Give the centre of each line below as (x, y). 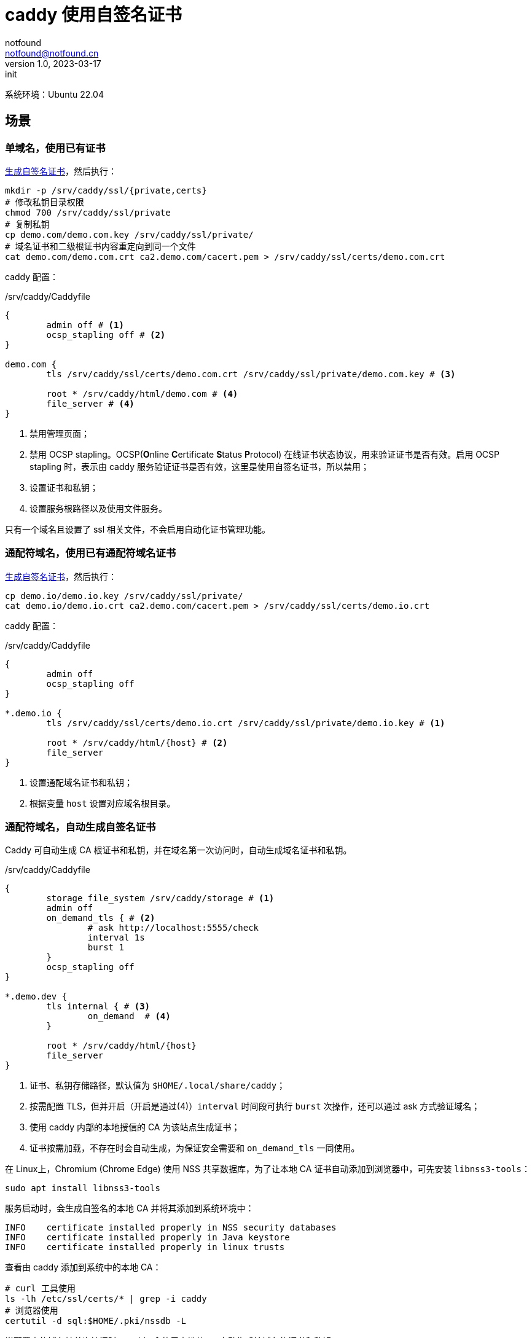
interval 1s (116, 938)
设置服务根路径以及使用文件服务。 (98, 508)
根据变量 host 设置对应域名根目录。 (103, 803)
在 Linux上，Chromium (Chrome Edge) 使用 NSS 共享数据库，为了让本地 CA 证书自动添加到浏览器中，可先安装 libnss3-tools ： (268, 1169)
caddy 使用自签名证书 (94, 15)
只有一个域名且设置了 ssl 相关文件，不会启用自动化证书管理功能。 (138, 529)
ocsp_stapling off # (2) (106, 334)
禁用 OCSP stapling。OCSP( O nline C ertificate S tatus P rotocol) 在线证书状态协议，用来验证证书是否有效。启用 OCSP (264, 454)
